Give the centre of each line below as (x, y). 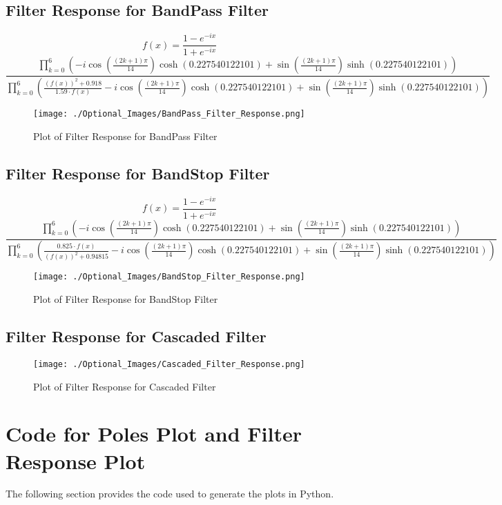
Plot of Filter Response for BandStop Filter (126, 299)
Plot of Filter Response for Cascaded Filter (125, 386)
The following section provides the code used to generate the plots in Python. (170, 494)
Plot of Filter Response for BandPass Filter (125, 136)
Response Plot (76, 461)
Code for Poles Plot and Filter (154, 434)
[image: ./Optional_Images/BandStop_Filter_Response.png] (169, 277)
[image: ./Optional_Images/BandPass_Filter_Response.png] (169, 114)
